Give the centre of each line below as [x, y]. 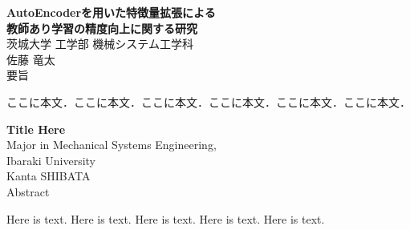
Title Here [36, 129]
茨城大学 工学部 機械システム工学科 [100, 44]
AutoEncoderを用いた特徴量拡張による [111, 12]
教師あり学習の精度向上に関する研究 [102, 28]
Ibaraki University [51, 160]
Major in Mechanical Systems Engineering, [112, 145]
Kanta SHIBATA [49, 176]
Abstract [28, 191]
